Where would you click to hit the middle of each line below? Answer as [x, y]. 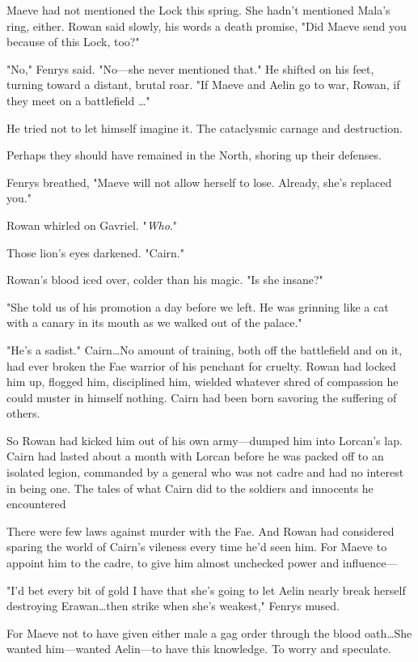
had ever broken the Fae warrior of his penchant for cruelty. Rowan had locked [201, 365]
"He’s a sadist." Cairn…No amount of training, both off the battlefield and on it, [205, 349]
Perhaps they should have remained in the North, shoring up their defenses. [194, 155]
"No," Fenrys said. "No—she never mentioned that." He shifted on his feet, [190, 68]
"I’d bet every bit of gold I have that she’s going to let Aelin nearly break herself [206, 590]
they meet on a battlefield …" [78, 100]
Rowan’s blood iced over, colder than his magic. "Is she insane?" [165, 280]
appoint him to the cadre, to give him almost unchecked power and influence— [202, 563]
